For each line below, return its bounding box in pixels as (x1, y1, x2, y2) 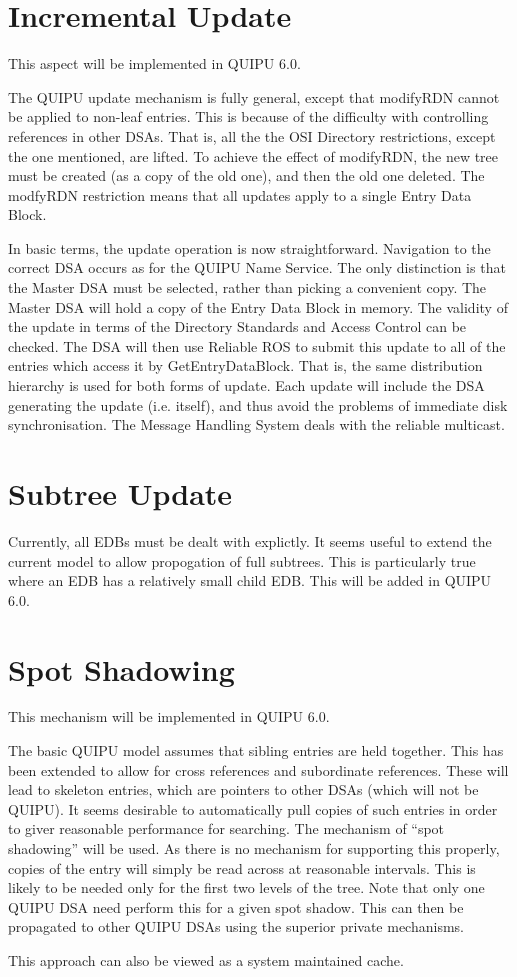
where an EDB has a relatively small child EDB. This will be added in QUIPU (8, 570, 492, 591)
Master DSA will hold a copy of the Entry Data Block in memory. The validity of (8, 296, 508, 317)
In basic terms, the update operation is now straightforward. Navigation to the (8, 237, 491, 258)
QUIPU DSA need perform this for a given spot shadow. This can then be (8, 896, 464, 917)
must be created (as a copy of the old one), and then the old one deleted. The (8, 165, 485, 186)
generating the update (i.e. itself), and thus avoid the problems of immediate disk (8, 394, 508, 415)
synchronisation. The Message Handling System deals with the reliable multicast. (8, 414, 505, 435)
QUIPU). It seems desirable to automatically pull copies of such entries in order (8, 798, 498, 819)
